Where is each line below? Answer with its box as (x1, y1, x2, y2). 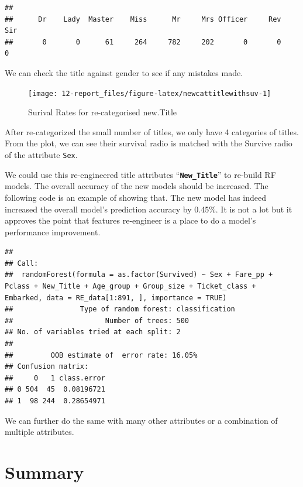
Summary (5, 459, 84, 483)
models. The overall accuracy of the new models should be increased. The (5, 180, 268, 192)
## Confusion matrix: (5, 362, 89, 371)
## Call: (5, 259, 39, 267)
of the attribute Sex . (5, 149, 78, 160)
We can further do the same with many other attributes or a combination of (5, 414, 278, 426)
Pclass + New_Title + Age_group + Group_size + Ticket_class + (5, 282, 256, 291)
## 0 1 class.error (5, 373, 105, 382)
